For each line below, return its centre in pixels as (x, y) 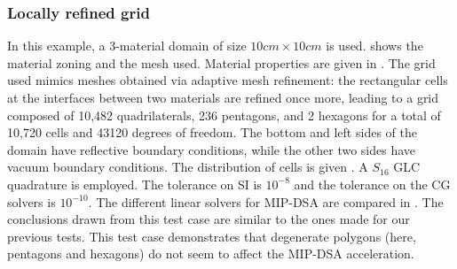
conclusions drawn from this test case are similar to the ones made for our (209, 219)
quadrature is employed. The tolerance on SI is (134, 184)
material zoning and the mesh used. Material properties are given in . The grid (221, 62)
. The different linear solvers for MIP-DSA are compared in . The (266, 201)
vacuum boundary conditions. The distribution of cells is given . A (188, 167)
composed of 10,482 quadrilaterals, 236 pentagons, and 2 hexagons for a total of (224, 115)
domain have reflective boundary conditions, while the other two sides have (212, 149)
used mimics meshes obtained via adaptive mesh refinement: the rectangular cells (228, 80)
